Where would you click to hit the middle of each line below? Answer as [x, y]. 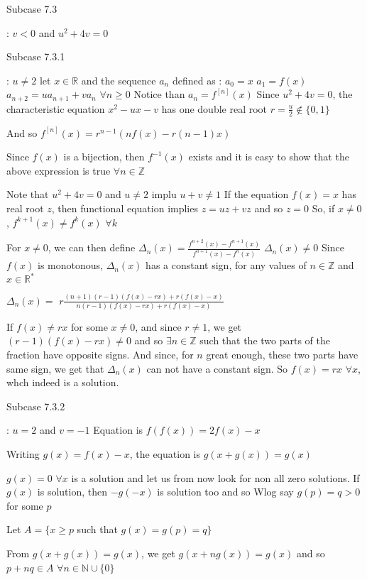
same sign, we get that [55, 368]
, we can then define [92, 247]
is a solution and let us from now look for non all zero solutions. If [215, 477]
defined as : [197, 80]
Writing [23, 453]
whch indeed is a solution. [63, 382]
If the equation [256, 194]
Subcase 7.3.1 [36, 56]
